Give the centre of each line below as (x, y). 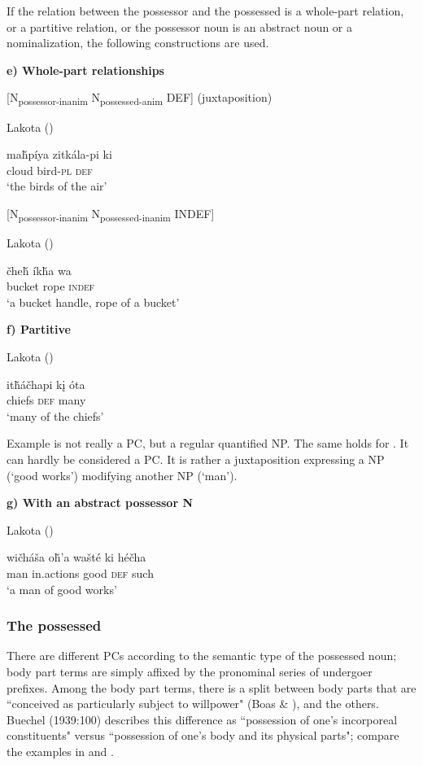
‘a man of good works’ (62, 589)
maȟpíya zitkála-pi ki (59, 154)
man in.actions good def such (80, 573)
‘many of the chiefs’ (55, 415)
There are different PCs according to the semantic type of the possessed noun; (202, 656)
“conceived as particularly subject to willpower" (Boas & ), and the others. (193, 704)
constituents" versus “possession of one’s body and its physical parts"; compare (203, 735)
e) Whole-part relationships (85, 70)
